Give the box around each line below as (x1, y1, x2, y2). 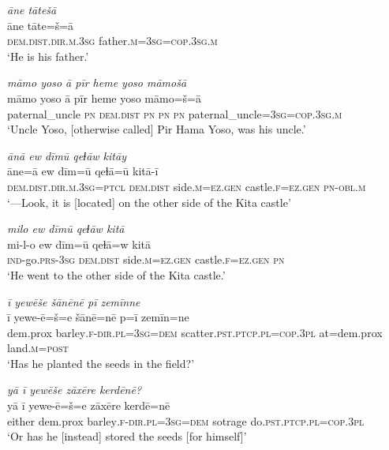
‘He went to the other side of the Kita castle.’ (7, 266, 226, 283)
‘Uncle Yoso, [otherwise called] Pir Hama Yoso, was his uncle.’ (7, 121, 306, 137)
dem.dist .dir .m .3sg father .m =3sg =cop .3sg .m (7, 32, 218, 49)
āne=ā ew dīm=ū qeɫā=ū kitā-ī (7, 163, 159, 179)
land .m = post (7, 339, 69, 356)
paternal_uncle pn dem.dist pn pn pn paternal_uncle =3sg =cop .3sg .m (7, 105, 342, 122)
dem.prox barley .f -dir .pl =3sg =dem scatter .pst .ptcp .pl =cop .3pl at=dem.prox (7, 324, 383, 340)
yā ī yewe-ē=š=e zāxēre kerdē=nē (7, 397, 170, 414)
